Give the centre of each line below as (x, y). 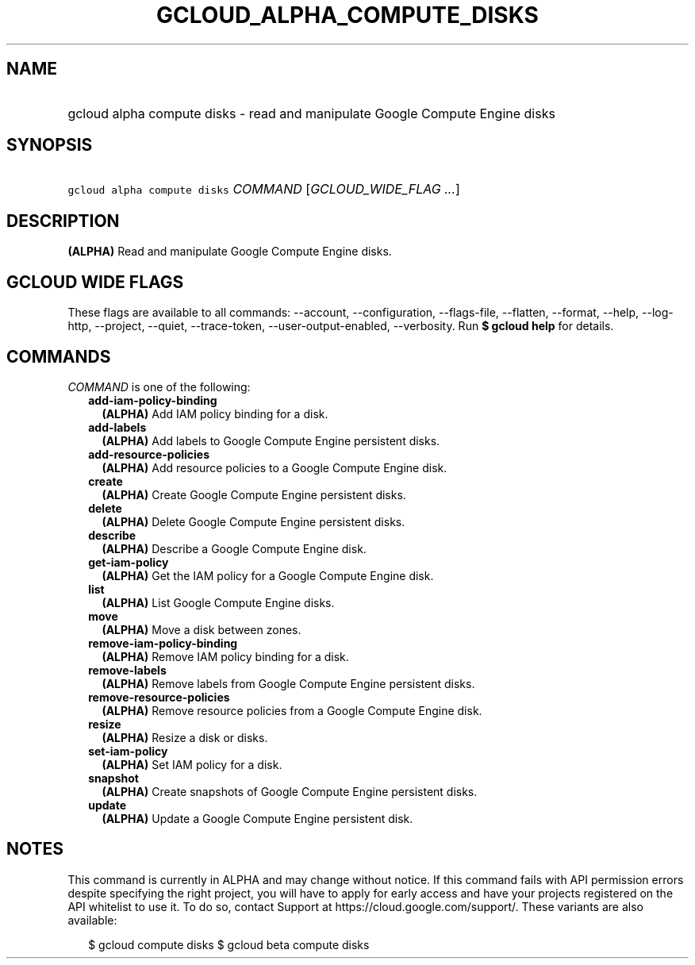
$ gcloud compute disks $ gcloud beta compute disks (229, 944)
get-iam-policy (129, 562)
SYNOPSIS (50, 145)
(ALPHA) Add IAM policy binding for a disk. (215, 413)
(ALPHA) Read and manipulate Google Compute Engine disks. (230, 252)
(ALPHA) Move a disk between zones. (202, 629)
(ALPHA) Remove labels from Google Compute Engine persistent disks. (288, 683)
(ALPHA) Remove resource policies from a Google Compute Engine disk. (292, 710)
